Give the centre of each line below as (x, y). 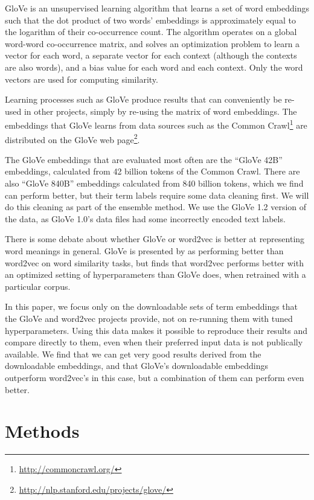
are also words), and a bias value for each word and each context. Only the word (154, 67)
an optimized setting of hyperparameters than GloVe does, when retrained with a (155, 274)
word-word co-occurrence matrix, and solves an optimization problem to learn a (152, 43)
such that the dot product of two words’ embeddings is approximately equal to (150, 20)
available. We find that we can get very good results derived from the (133, 354)
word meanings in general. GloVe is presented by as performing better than (144, 251)
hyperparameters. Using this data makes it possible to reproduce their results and (156, 330)
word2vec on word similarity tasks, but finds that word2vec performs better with (154, 262)
